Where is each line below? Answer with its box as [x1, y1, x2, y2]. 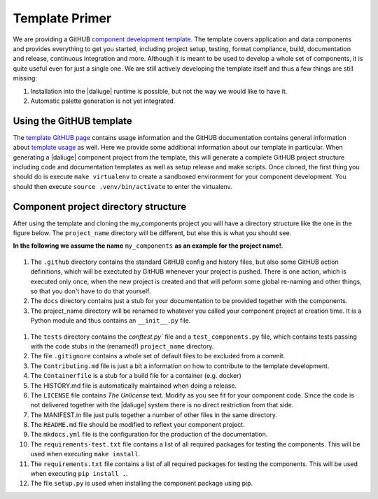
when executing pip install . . [30, 470, 129, 478]
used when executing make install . [30, 450, 141, 458]
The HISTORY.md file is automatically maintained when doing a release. [30, 381, 237, 390]
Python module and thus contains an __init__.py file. [30, 316, 191, 325]
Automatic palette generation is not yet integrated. [30, 97, 176, 105]
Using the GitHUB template [13, 115, 132, 127]
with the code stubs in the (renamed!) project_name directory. [30, 342, 214, 350]
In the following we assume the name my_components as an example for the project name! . [13, 241, 283, 250]
